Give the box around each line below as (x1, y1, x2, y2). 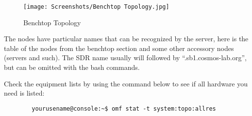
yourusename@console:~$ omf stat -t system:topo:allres (32, 105, 216, 112)
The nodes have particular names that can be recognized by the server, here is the (4, 33, 249, 44)
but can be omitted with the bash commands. (4, 62, 140, 72)
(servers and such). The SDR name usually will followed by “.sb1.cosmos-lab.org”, (4, 52, 247, 63)
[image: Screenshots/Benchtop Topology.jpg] (23, 3, 169, 10)
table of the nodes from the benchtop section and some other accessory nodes (4, 43, 234, 53)
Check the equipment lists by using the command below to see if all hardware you (4, 78, 248, 88)
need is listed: (4, 88, 45, 98)
